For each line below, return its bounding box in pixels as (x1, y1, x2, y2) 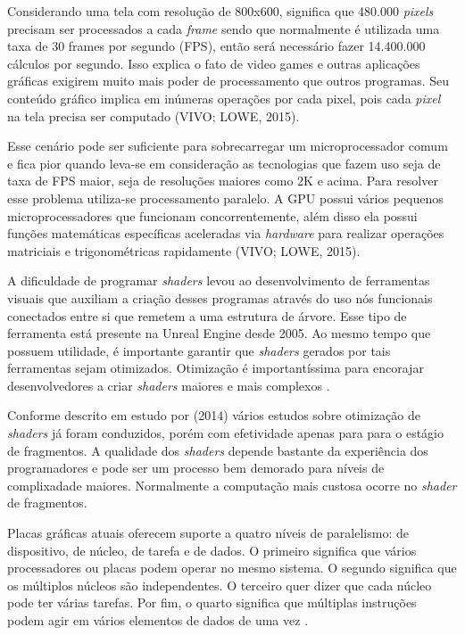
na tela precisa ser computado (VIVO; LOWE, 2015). (7, 106, 300, 125)
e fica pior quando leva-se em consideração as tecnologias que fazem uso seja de (7, 153, 441, 172)
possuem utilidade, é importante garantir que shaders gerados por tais (7, 341, 391, 359)
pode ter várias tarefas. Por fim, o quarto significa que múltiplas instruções (7, 593, 417, 612)
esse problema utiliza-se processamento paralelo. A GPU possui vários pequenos (7, 188, 444, 207)
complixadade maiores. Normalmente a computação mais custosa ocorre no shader (7, 475, 457, 494)
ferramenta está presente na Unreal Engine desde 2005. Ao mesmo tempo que (7, 324, 431, 342)
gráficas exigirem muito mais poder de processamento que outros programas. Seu (7, 71, 449, 90)
